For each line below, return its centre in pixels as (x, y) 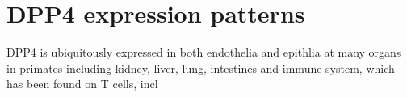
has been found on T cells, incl (82, 84)
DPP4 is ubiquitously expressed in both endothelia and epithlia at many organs (204, 52)
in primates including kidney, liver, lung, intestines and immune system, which (201, 67)
